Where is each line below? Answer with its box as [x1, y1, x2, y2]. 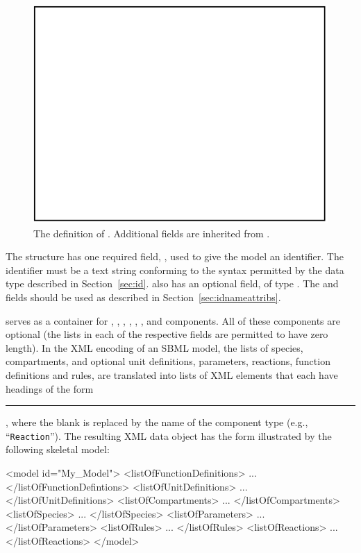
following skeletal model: [6, 442, 110, 457]
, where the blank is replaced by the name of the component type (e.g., [6, 415, 308, 429]
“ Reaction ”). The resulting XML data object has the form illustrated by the [6, 428, 332, 443]
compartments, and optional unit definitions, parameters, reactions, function [6, 354, 330, 368]
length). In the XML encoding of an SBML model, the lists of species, [6, 340, 303, 355]
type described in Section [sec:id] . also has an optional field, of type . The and [6, 276, 339, 291]
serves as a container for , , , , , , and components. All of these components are [6, 313, 341, 327]
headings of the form [6, 381, 94, 395]
